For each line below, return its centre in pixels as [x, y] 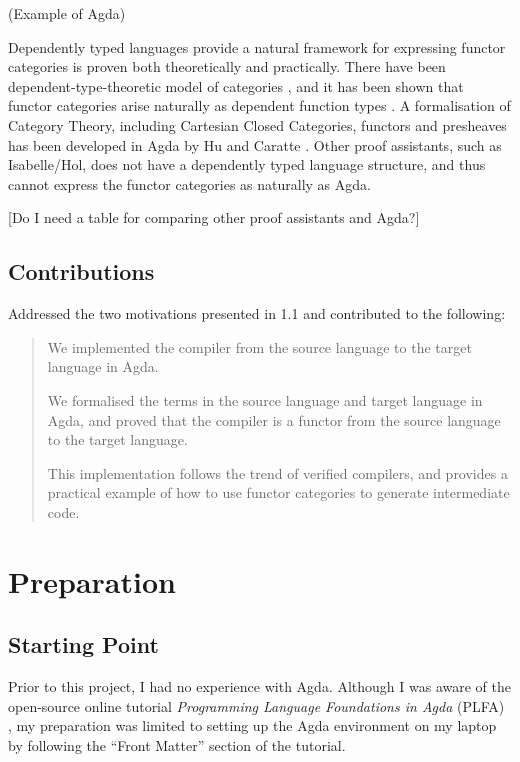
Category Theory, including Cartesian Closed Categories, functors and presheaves [257, 124]
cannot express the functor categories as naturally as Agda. [189, 183]
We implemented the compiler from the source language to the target [259, 346]
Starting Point [83, 644]
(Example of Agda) [67, 13]
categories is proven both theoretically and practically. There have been [227, 66]
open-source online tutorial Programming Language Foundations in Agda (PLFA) [256, 705]
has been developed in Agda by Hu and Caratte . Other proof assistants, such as [255, 144]
